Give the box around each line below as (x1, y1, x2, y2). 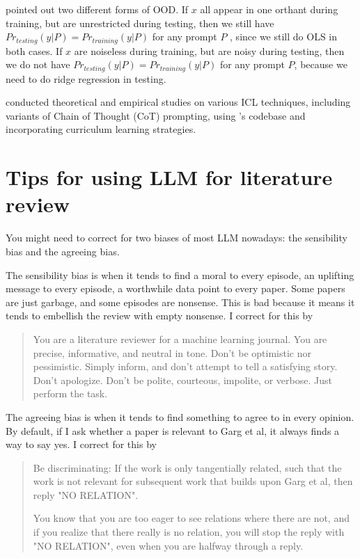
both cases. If (6, 43, 63, 58)
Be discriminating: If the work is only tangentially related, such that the (33, 460, 342, 475)
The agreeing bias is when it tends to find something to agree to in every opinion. (6, 409, 354, 424)
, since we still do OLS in (230, 29, 338, 44)
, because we (294, 57, 347, 72)
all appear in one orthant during (200, 2, 338, 16)
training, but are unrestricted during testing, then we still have (6, 15, 274, 30)
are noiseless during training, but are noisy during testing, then (74, 43, 345, 58)
